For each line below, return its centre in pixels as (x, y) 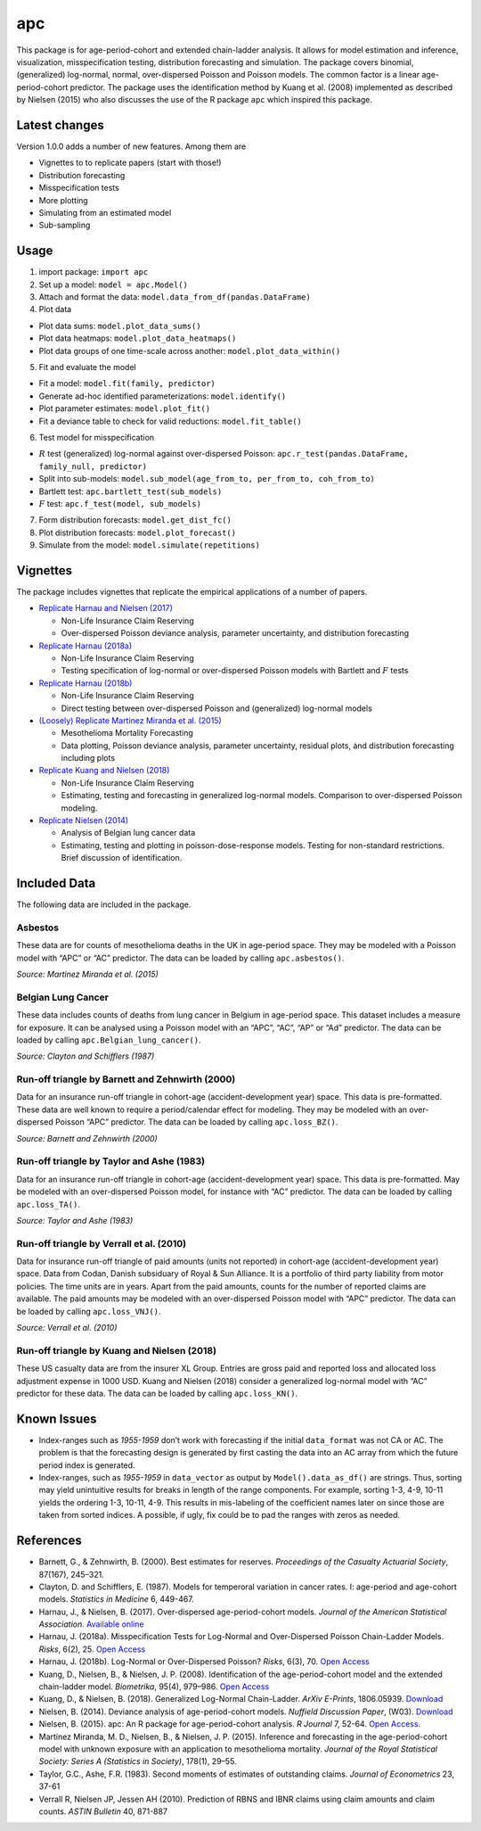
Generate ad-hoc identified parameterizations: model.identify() (163, 396)
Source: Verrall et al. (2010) (67, 1328)
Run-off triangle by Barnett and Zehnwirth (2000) (126, 1079)
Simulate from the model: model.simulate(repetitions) (149, 545)
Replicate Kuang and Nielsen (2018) (104, 771)
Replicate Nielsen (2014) (84, 821)
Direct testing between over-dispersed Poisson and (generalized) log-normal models (217, 708)
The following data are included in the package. (104, 904)
